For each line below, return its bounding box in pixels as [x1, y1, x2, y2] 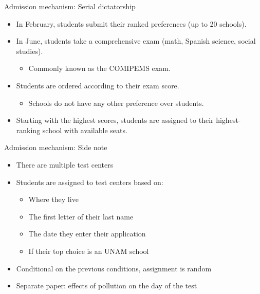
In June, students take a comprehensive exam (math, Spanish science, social [16, 35, 256, 46]
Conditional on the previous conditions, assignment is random [16, 263, 212, 273]
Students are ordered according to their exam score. [16, 80, 179, 90]
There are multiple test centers [16, 159, 114, 170]
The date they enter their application [28, 228, 146, 239]
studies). [16, 45, 43, 56]
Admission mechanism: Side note [4, 142, 107, 153]
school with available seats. [42, 124, 127, 135]
